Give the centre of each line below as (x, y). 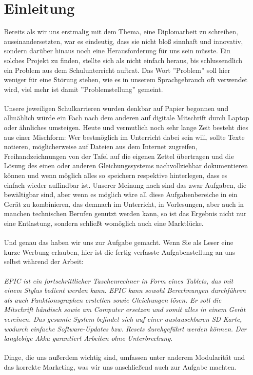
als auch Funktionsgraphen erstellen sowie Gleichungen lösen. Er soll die (113, 299)
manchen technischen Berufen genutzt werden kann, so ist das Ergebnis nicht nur (125, 213)
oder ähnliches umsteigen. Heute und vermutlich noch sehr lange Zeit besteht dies (126, 127)
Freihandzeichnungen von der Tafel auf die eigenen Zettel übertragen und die (119, 156)
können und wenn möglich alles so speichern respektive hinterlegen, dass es (116, 175)
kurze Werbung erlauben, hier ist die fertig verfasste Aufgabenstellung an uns (120, 252)
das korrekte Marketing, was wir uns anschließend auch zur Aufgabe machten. (120, 366)
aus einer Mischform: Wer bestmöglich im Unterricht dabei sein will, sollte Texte (124, 137)
